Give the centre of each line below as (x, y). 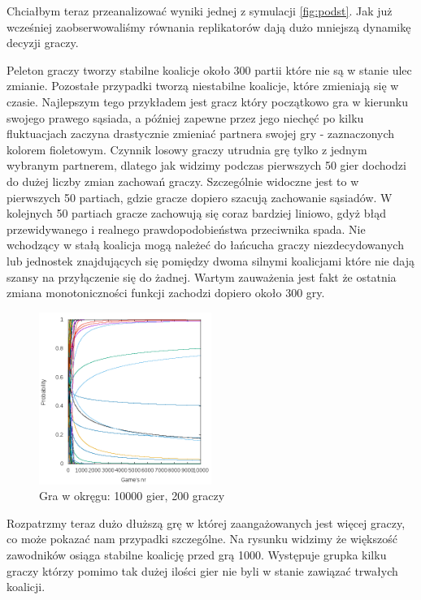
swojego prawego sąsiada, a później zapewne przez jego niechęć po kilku (185, 117)
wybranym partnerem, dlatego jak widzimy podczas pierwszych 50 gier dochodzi (206, 165)
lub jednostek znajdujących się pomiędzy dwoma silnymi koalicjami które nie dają (210, 260)
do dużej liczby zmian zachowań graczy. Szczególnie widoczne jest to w (183, 181)
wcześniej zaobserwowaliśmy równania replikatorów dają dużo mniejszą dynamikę (209, 26)
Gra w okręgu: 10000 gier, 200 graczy (132, 496)
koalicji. (26, 587)
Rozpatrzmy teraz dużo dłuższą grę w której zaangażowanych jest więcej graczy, (206, 522)
